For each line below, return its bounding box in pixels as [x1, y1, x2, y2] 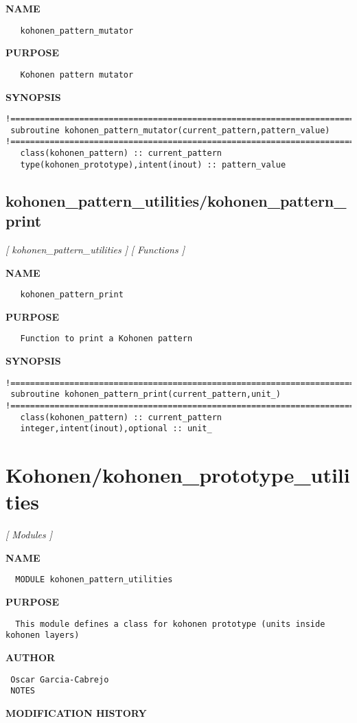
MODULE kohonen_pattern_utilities [15, 575, 173, 585]
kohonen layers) [5, 630, 80, 641]
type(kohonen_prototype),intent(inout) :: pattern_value [20, 159, 286, 170]
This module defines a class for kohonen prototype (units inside [15, 619, 325, 629]
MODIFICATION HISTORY [5, 705, 147, 720]
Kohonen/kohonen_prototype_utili [5, 461, 350, 489]
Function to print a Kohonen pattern [20, 334, 193, 344]
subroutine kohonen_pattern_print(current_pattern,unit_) [10, 389, 281, 400]
